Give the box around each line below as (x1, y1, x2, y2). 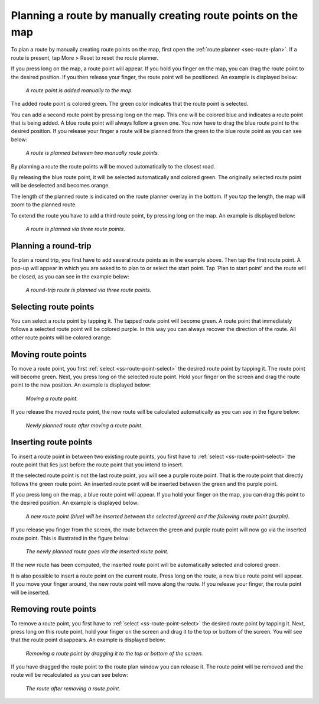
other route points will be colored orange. (11, 334, 112, 341)
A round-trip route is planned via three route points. (25, 287, 152, 294)
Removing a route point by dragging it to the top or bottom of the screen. (25, 650, 203, 657)
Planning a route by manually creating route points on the (11, 9, 298, 22)
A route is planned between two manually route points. (25, 150, 159, 157)
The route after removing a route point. (25, 684, 121, 692)
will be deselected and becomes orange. (11, 182, 110, 189)
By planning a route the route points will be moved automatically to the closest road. (11, 163, 216, 170)
